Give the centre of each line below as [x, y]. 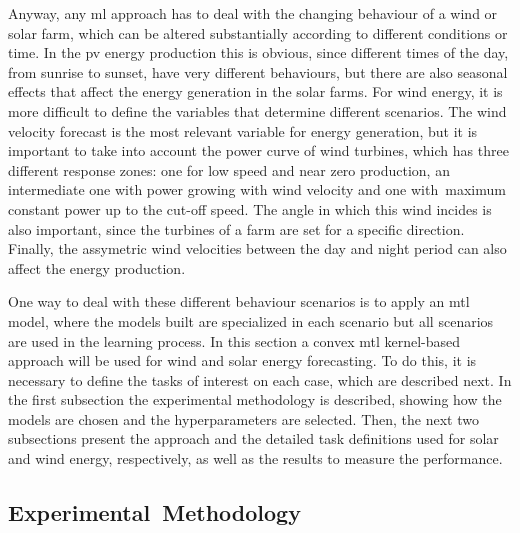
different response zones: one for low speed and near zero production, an [229, 169]
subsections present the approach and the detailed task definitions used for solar [253, 438]
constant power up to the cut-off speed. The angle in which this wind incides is [250, 208]
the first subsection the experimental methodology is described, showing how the [255, 399]
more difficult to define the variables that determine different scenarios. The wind [257, 110]
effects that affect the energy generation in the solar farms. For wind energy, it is [255, 91]
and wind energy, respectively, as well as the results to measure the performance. [255, 458]
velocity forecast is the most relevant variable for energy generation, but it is [243, 130]
